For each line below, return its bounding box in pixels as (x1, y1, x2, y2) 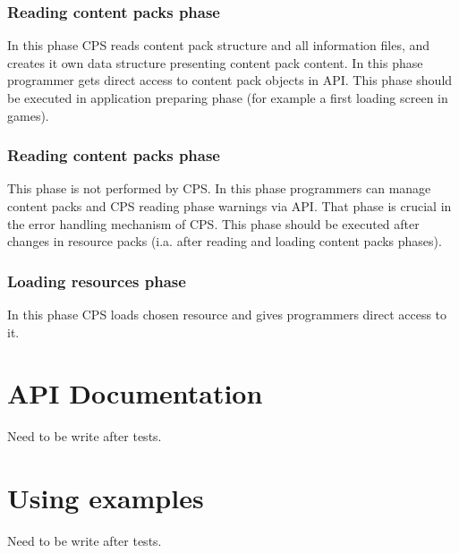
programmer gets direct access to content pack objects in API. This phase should (7, 71, 453, 89)
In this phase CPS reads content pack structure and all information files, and (7, 36, 430, 55)
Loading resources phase (7, 269, 186, 292)
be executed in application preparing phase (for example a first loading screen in (7, 89, 448, 106)
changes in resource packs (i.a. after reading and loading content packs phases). (7, 232, 442, 251)
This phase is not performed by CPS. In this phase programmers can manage (7, 179, 431, 198)
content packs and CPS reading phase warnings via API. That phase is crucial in (7, 197, 452, 215)
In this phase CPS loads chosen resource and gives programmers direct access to (7, 305, 447, 323)
